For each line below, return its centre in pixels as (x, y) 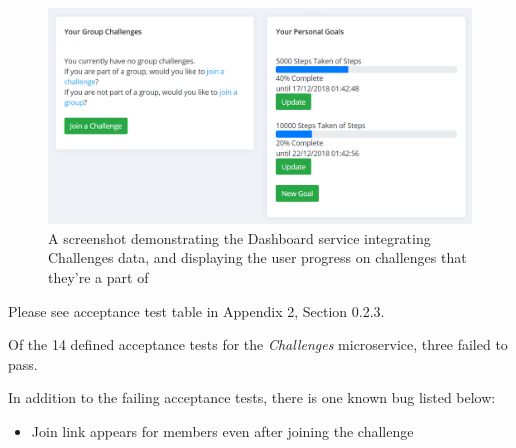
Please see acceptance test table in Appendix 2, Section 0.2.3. (196, 310)
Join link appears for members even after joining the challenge (222, 430)
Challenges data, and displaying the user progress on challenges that (257, 257)
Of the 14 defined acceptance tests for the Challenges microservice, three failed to (258, 344)
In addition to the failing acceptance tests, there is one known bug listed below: (252, 397)
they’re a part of (98, 276)
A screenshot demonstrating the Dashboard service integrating (239, 237)
